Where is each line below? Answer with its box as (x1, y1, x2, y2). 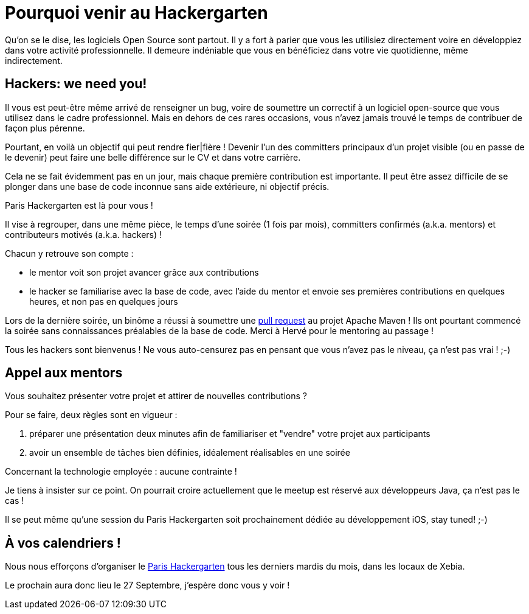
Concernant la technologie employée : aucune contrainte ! (5, 466, 237, 477)
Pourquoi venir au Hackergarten (5, 2, 268, 23)
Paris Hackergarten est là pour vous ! (5, 200, 153, 211)
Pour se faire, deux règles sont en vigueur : (5, 410, 178, 420)
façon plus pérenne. (5, 122, 85, 133)
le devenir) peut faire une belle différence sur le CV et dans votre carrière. (5, 152, 301, 162)
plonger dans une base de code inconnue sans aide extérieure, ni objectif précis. (5, 181, 330, 192)
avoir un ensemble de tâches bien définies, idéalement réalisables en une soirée (29, 447, 350, 458)
